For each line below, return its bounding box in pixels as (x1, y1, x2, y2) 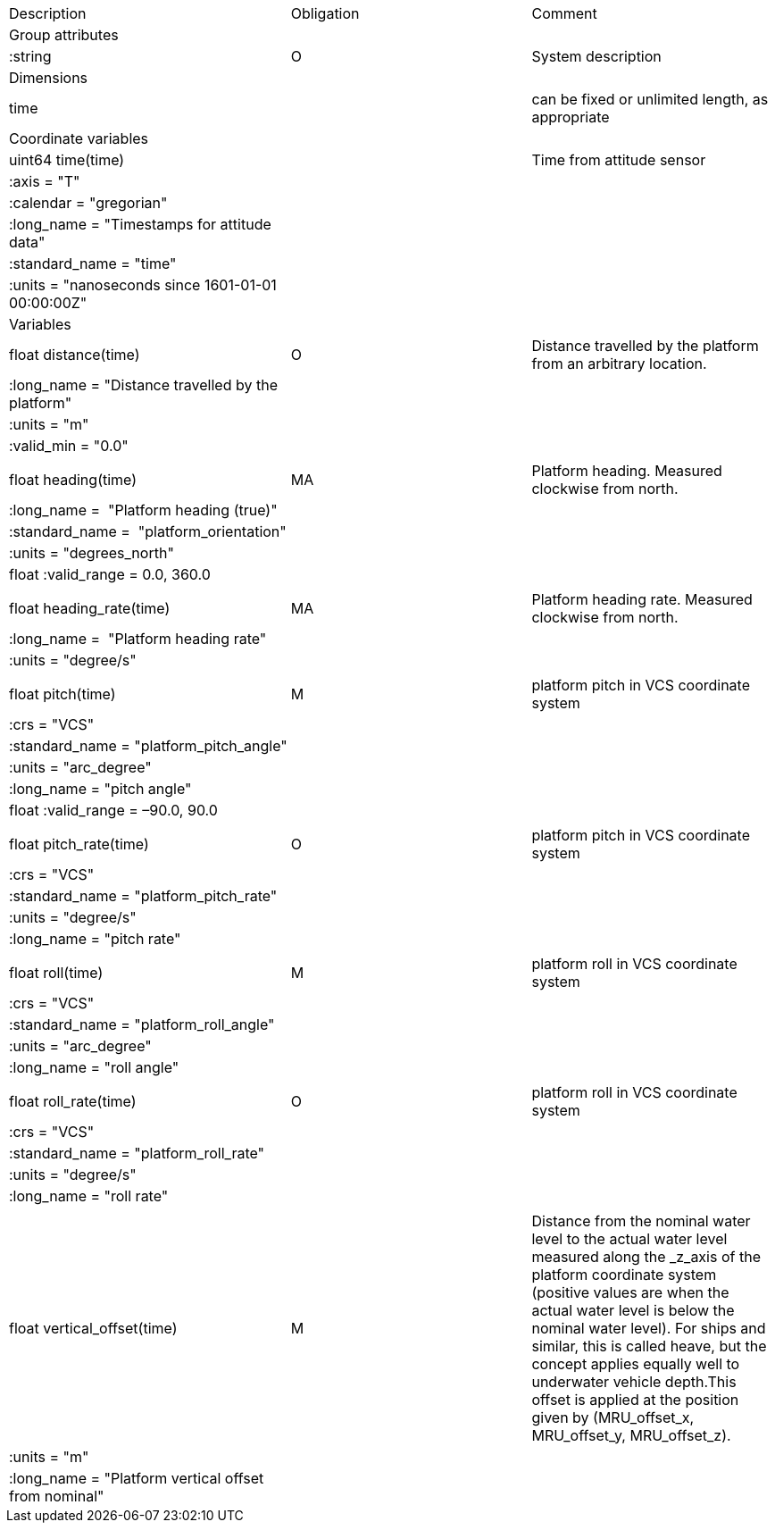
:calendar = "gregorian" (9, 194, 168, 212)
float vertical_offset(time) (9, 1319, 178, 1337)
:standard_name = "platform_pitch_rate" (9, 887, 278, 905)
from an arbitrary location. (531, 355, 707, 372)
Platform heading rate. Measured (531, 590, 753, 608)
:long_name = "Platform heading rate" (9, 630, 267, 648)
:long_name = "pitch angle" (9, 780, 192, 798)
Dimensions (9, 69, 88, 87)
